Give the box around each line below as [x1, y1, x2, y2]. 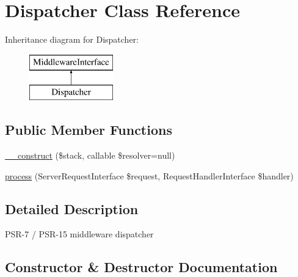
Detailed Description [5, 199, 139, 218]
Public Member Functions [5, 120, 172, 139]
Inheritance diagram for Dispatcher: [5, 33, 139, 46]
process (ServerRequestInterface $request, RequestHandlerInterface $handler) [5, 169, 294, 182]
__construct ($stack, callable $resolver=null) [5, 149, 175, 162]
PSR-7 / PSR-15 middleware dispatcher [5, 228, 154, 240]
